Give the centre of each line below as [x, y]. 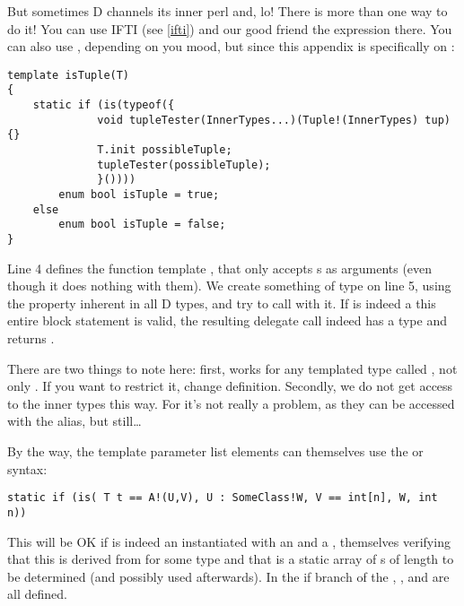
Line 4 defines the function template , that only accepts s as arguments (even [220, 268]
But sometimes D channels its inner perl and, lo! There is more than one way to [228, 11]
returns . [31, 338]
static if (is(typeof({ [104, 105]
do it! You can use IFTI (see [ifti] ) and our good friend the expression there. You [230, 28]
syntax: [27, 468]
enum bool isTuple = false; [142, 225]
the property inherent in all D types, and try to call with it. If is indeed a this [222, 303]
